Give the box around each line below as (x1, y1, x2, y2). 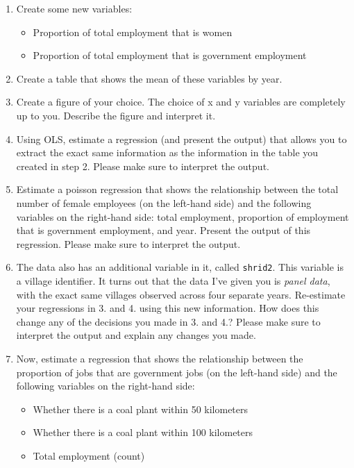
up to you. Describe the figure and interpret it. (16, 108, 216, 122)
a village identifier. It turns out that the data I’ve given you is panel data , (16, 273, 330, 287)
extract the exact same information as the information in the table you (16, 145, 319, 160)
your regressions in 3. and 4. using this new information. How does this (16, 301, 319, 315)
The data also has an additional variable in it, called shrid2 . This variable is (16, 260, 344, 274)
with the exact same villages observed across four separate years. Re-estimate (16, 287, 346, 301)
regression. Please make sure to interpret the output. (16, 236, 241, 251)
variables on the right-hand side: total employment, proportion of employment (16, 209, 349, 224)
